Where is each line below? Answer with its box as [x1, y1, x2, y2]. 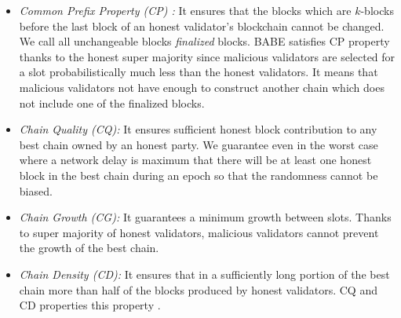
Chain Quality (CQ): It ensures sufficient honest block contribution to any [19, 121, 377, 137]
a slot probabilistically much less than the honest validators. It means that [19, 64, 378, 80]
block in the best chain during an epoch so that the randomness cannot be [19, 166, 378, 183]
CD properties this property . [19, 297, 161, 313]
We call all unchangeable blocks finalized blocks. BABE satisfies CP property [19, 33, 390, 49]
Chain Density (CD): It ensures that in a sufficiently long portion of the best [19, 265, 390, 282]
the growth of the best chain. [19, 239, 159, 256]
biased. [19, 182, 53, 199]
